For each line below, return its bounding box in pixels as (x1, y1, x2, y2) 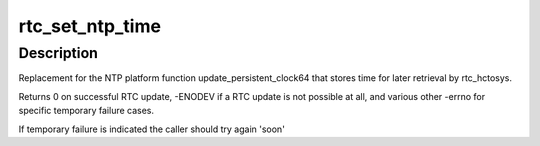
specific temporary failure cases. (18, 105, 155, 117)
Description (18, 44, 99, 62)
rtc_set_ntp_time (18, 15, 162, 37)
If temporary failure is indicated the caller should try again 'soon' (18, 123, 285, 135)
